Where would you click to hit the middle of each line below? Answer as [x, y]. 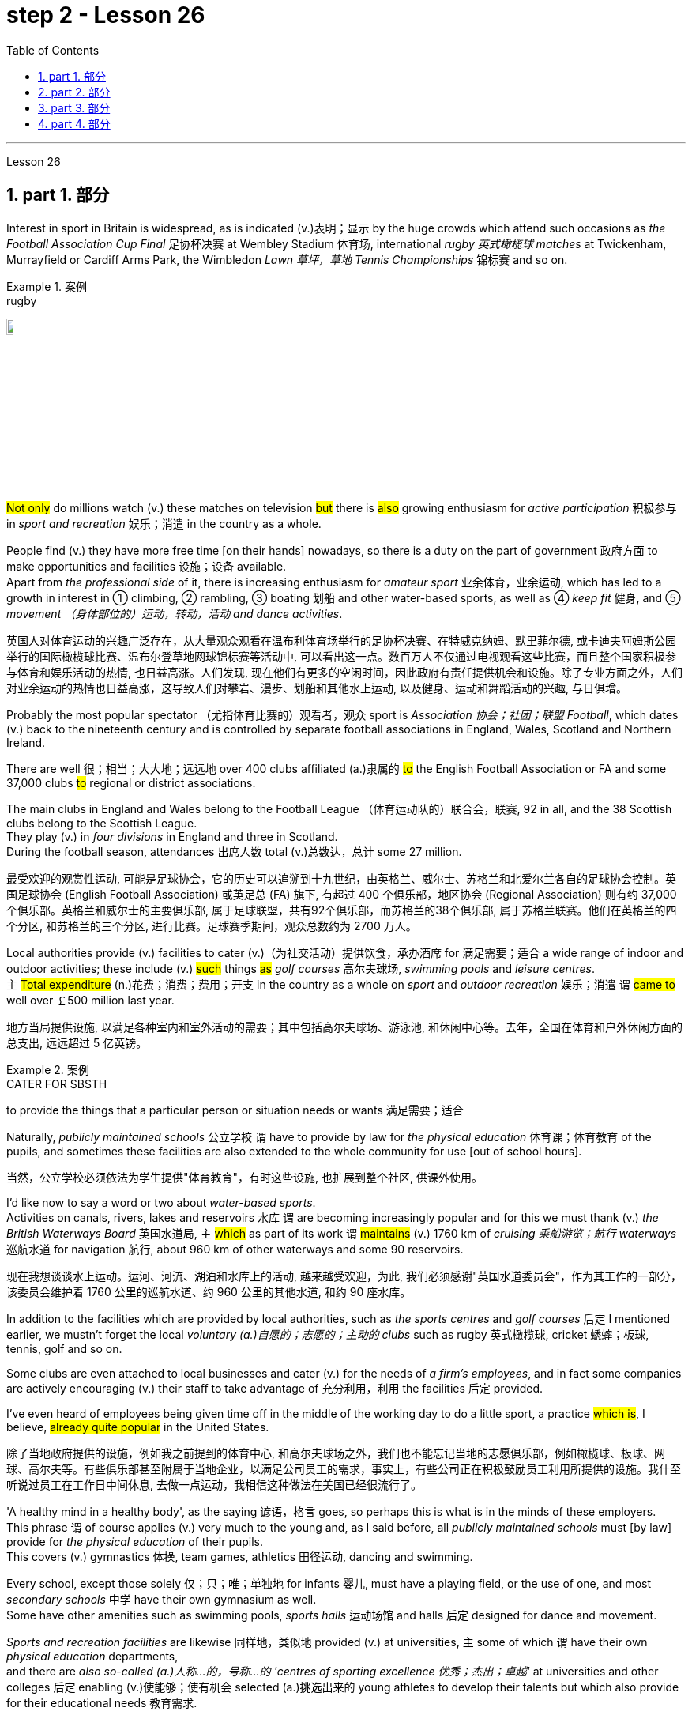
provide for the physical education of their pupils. [135, 1541]
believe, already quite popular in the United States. [138, 1427]
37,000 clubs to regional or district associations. [131, 782]
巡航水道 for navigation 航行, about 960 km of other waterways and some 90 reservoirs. [235, 1249]
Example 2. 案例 [48, 1069]
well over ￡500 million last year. [90, 1000]
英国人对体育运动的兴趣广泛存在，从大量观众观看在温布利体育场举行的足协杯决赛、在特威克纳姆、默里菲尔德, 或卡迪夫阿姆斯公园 [341, 640]
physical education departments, [92, 1656]
